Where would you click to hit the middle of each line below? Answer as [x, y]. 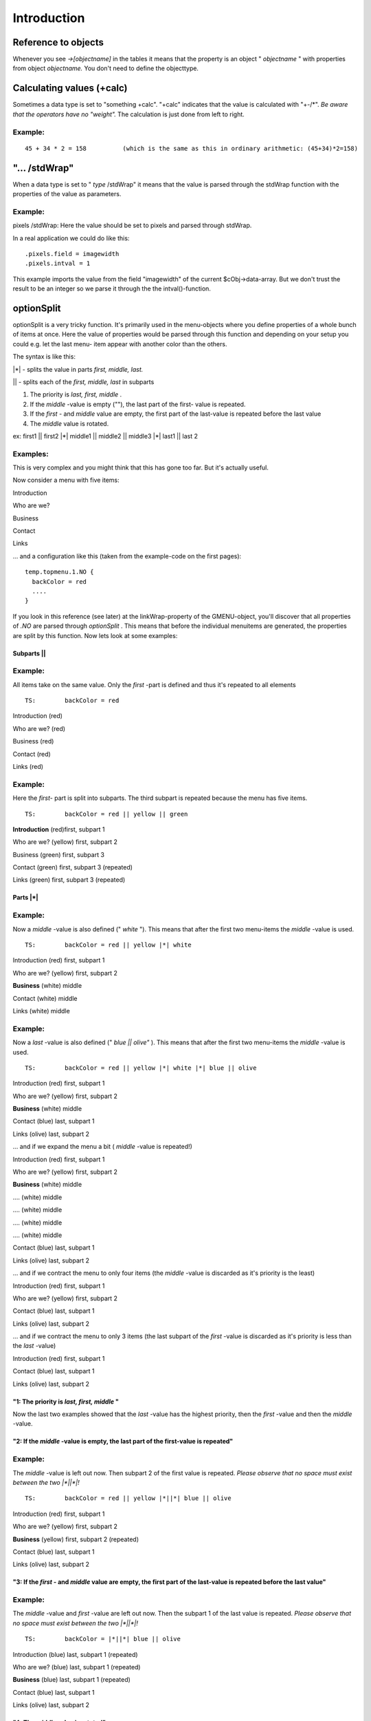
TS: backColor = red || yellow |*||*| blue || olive [128, 1498]
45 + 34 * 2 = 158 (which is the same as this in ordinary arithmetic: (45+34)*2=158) [192, 148]
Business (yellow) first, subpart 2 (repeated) [76, 1539]
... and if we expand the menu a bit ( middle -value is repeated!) [102, 1147]
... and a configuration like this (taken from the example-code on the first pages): [127, 556]
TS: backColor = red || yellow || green [106, 814]
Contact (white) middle [45, 998]
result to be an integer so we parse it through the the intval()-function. [112, 288]
